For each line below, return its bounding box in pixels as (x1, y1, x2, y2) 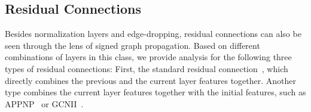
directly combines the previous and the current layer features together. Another (5, 74, 297, 86)
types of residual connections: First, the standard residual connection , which (5, 62, 288, 74)
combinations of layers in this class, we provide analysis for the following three (5, 51, 292, 63)
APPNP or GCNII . (5, 97, 84, 110)
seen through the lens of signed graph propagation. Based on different (5, 39, 260, 51)
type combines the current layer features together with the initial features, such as (5, 86, 306, 98)
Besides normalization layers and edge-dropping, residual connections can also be (5, 27, 301, 40)
